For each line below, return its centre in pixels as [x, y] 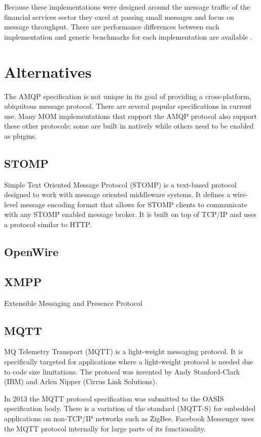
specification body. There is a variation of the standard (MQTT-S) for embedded [130, 408]
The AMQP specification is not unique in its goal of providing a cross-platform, [128, 96]
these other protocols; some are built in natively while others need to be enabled [129, 126]
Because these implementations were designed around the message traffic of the [127, 7]
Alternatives [48, 71]
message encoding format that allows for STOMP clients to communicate [134, 204]
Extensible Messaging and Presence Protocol [73, 303]
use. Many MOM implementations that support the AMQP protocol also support [130, 116]
